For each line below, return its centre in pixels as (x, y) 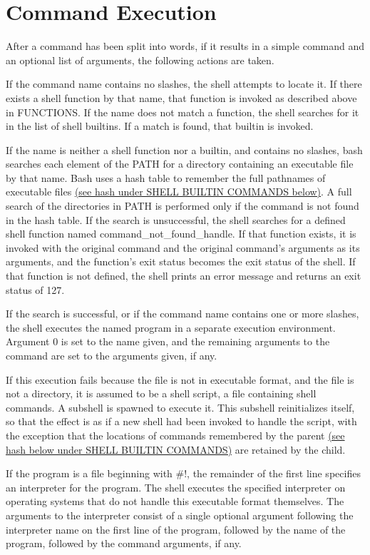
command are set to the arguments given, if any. (112, 355)
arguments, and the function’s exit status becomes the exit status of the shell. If (181, 261)
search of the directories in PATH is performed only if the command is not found (183, 206)
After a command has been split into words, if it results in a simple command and (185, 46)
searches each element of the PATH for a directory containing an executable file (180, 164)
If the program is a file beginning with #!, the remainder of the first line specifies (183, 473)
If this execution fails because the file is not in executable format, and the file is (180, 379)
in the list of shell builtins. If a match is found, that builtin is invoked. (160, 126)
